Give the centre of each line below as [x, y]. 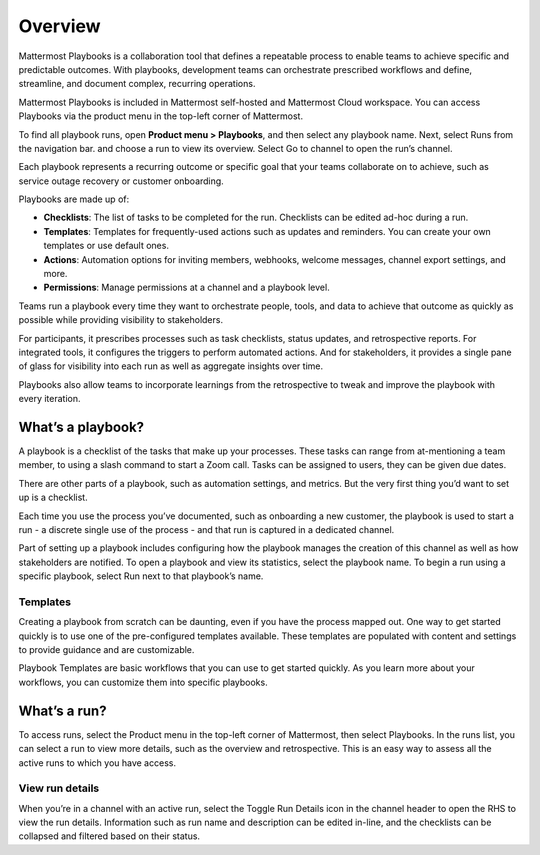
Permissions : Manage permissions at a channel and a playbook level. [186, 287]
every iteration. [49, 399]
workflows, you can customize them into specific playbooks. [143, 682]
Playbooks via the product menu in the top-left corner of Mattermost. [161, 116]
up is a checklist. [53, 497]
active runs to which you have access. [97, 762]
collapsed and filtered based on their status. [109, 836]
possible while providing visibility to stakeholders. [121, 320]
